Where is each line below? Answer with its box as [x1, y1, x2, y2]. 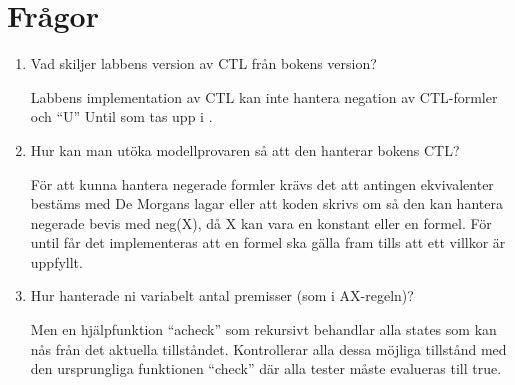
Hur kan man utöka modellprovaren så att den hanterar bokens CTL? [30, 139, 460, 160]
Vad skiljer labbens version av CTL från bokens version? [30, 53, 377, 74]
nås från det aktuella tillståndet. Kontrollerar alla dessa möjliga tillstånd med [30, 338, 507, 359]
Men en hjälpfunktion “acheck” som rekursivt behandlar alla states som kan [30, 319, 497, 340]
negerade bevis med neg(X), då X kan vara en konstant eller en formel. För [30, 212, 492, 233]
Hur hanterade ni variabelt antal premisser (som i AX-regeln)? [30, 285, 414, 306]
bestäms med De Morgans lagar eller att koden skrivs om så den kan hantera [30, 193, 503, 214]
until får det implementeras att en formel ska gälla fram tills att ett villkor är [30, 232, 506, 253]
